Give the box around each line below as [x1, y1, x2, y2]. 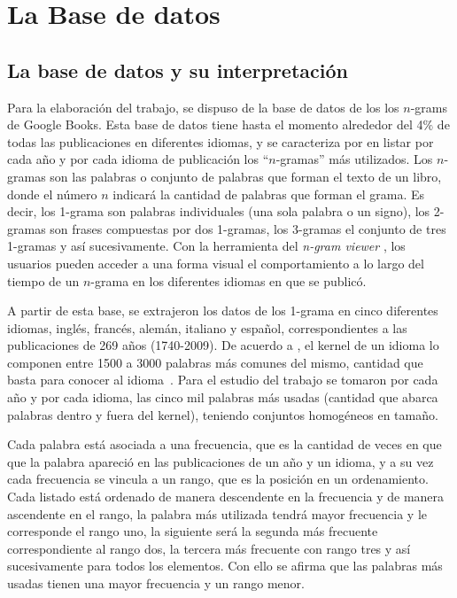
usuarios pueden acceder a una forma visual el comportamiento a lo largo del [7, 253, 424, 272]
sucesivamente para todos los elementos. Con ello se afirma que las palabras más [7, 556, 443, 575]
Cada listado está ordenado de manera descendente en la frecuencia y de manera [7, 487, 445, 506]
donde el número [7, 184, 97, 203]
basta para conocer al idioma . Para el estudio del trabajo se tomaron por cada [7, 370, 438, 389]
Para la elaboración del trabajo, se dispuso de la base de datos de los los [7, 97, 399, 116]
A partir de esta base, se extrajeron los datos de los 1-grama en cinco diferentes [7, 301, 438, 320]
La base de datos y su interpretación [7, 56, 348, 83]
